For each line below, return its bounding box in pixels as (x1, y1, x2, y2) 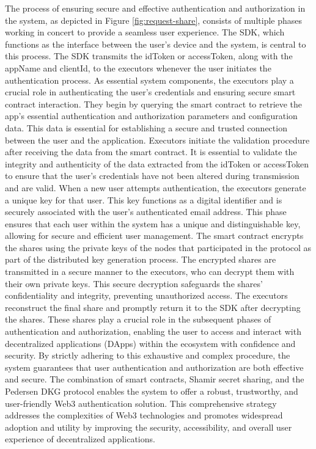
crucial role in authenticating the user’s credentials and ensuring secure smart (5, 86, 296, 98)
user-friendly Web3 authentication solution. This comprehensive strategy (5, 396, 277, 409)
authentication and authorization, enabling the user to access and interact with (5, 325, 301, 338)
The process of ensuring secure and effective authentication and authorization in (5, 2, 306, 14)
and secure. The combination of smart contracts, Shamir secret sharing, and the (5, 373, 304, 385)
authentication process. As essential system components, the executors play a (5, 73, 294, 86)
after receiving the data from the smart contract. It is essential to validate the (5, 145, 297, 158)
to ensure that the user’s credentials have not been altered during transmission (5, 169, 299, 182)
